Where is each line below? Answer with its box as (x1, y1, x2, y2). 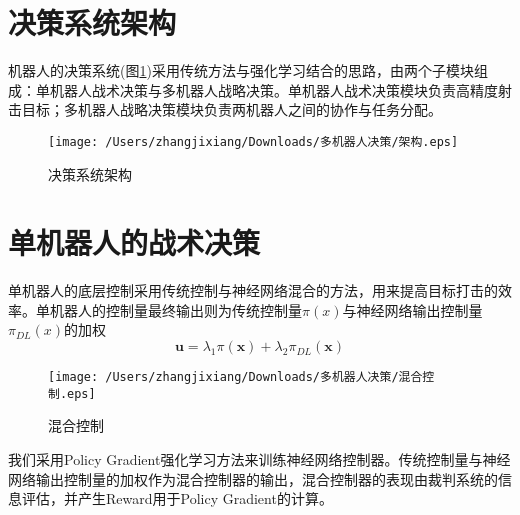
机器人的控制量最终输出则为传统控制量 (49, 299, 302, 320)
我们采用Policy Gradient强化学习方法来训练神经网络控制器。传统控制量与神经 (8, 448, 511, 469)
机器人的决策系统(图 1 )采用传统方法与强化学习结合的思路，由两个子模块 (8, 60, 474, 81)
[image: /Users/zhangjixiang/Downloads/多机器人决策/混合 (48, 370, 423, 385)
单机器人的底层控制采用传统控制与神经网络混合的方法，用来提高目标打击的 (8, 280, 498, 301)
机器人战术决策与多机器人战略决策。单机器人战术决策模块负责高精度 (49, 79, 498, 100)
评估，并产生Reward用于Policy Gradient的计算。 (21, 488, 333, 509)
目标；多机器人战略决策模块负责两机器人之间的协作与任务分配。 (21, 99, 442, 120)
